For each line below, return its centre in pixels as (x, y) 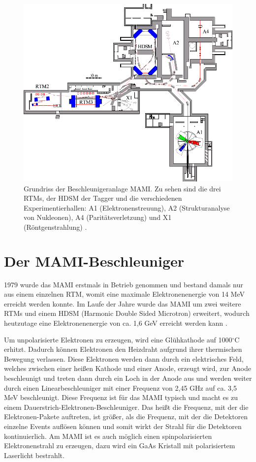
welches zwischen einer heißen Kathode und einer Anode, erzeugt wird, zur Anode (128, 368)
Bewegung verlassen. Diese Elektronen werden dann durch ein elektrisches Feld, (124, 358)
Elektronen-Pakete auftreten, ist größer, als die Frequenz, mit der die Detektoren (126, 416)
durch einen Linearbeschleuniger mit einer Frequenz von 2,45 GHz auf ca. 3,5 (120, 387)
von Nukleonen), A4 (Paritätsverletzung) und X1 (98, 217)
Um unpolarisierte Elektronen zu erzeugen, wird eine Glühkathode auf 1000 (118, 339)
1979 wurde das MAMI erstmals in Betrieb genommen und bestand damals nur (124, 284)
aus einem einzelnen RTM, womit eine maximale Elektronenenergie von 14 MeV (124, 294)
